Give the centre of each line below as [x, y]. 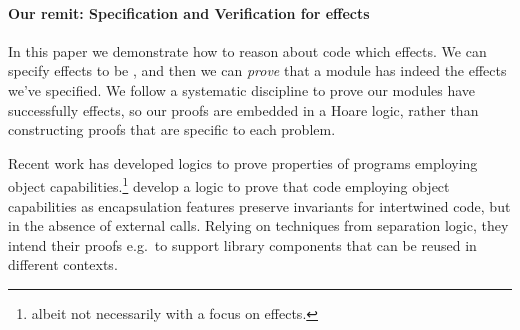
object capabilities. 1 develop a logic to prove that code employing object [229, 185]
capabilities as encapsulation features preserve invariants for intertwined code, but [259, 205]
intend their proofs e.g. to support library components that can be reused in [242, 244]
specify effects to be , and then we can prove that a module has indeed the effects [257, 70]
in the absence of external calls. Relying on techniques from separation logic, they [258, 225]
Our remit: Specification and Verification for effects [189, 12]
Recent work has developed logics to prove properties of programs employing [243, 162]
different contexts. [63, 264]
